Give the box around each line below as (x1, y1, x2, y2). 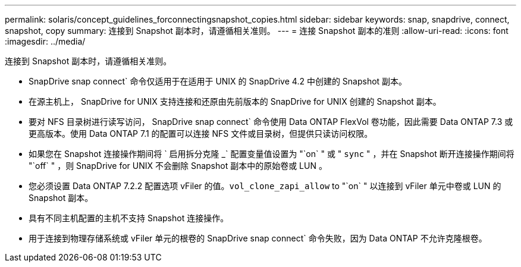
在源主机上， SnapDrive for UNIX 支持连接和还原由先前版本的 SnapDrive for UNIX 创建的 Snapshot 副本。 (29, 96, 441, 106)
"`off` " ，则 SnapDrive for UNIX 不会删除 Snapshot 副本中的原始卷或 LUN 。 (29, 161, 327, 171)
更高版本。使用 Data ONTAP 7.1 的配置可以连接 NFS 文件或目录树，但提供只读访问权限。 (29, 128, 373, 139)
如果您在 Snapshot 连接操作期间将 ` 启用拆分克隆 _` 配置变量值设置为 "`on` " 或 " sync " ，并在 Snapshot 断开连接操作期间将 (29, 149, 514, 159)
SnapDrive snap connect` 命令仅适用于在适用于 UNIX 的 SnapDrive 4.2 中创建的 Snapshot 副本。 (29, 76, 407, 86)
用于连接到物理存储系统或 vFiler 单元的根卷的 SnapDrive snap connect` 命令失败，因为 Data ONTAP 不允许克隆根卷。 (29, 233, 487, 243)
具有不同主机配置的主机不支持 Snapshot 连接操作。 (29, 213, 229, 223)
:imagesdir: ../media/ (5, 36, 86, 46)
